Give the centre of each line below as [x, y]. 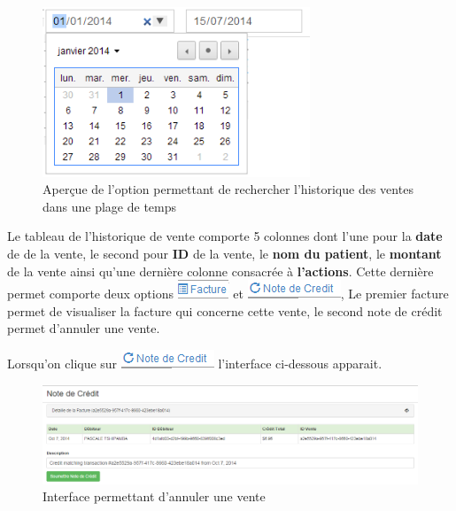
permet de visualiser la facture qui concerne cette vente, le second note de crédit [225, 310]
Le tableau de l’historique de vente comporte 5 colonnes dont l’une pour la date [225, 236]
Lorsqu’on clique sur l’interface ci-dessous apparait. [195, 364]
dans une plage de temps [110, 206]
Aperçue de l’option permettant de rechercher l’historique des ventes [228, 189]
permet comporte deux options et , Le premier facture [228, 294]
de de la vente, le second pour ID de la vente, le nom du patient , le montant [224, 254]
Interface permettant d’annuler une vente [154, 496]
